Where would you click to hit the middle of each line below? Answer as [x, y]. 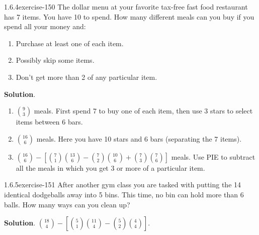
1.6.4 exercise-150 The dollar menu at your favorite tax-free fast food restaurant [126, 7]
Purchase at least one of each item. [70, 43]
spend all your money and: [45, 26]
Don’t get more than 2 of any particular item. [87, 77]
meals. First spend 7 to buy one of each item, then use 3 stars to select [143, 111]
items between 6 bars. [49, 122]
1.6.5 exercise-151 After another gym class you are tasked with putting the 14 [123, 185]
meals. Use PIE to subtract [213, 156]
